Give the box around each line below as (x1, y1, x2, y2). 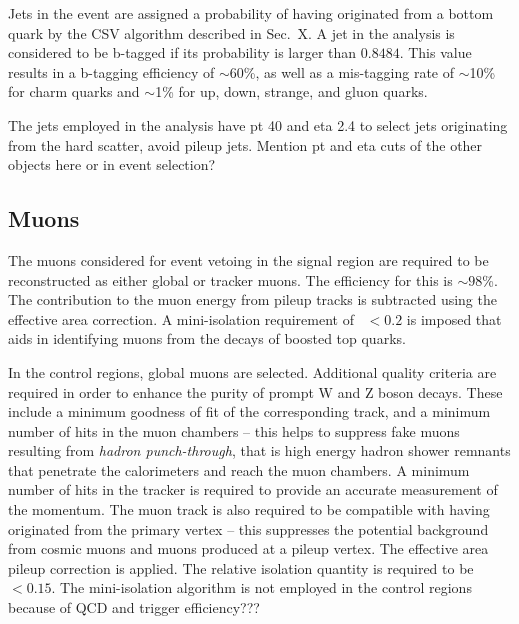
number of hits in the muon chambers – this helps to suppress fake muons (8, 420, 460, 441)
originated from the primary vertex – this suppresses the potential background (8, 518, 489, 539)
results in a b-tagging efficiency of (8, 61, 215, 82)
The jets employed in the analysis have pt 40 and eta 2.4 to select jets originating (8, 114, 508, 135)
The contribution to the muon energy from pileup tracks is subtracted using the (8, 289, 497, 310)
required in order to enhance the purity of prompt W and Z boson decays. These (8, 381, 503, 402)
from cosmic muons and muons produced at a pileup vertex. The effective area (8, 538, 489, 559)
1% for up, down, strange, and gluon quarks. (155, 81, 428, 102)
